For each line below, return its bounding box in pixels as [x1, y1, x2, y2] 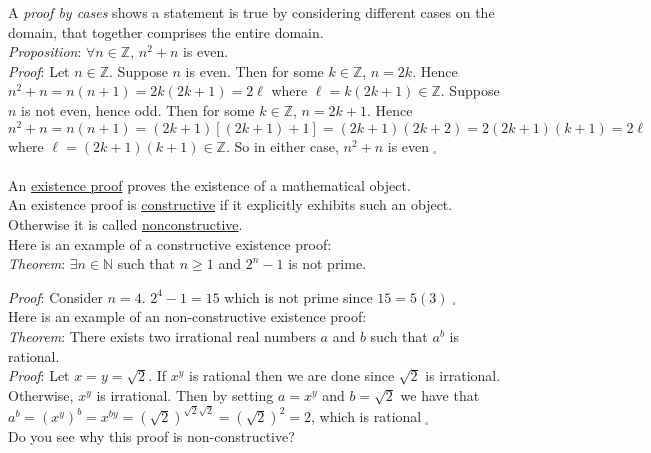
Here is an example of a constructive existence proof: [8, 233, 332, 254]
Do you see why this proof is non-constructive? [8, 426, 295, 447]
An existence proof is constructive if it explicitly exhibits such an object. [8, 194, 453, 215]
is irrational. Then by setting [96, 384, 274, 405]
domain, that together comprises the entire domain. [8, 21, 324, 42]
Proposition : [8, 41, 82, 62]
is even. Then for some [185, 60, 324, 81]
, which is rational [311, 406, 422, 427]
